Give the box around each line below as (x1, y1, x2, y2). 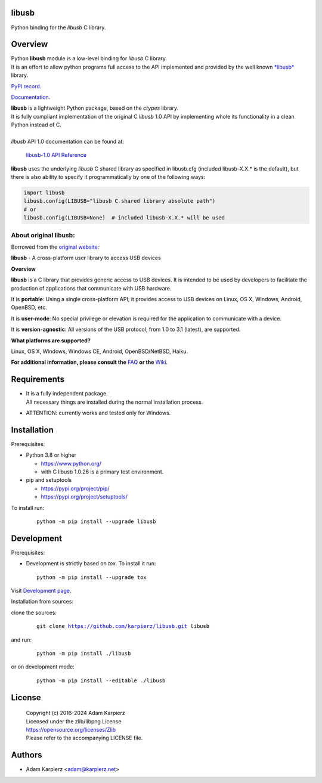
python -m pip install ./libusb (36, 650, 131, 657)
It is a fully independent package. (26, 390, 108, 397)
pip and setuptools (26, 476, 72, 484)
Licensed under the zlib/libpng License (26, 717, 122, 725)
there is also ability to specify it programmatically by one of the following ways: (11, 174, 206, 181)
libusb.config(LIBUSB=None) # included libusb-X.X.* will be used (23, 215, 225, 221)
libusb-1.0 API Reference (26, 151, 87, 159)
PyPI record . (11, 82, 42, 89)
